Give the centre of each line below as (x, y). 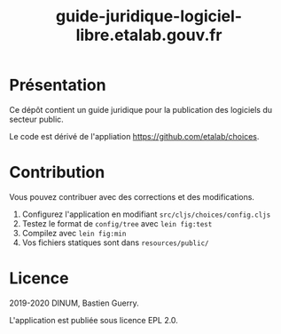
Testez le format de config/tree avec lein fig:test (117, 223)
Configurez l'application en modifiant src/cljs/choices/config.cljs (146, 214)
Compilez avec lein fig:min (74, 233)
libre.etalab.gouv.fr (149, 35)
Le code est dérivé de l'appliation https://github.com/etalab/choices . (134, 136)
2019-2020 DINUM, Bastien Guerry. (74, 303)
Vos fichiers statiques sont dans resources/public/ (115, 243)
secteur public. (36, 119)
